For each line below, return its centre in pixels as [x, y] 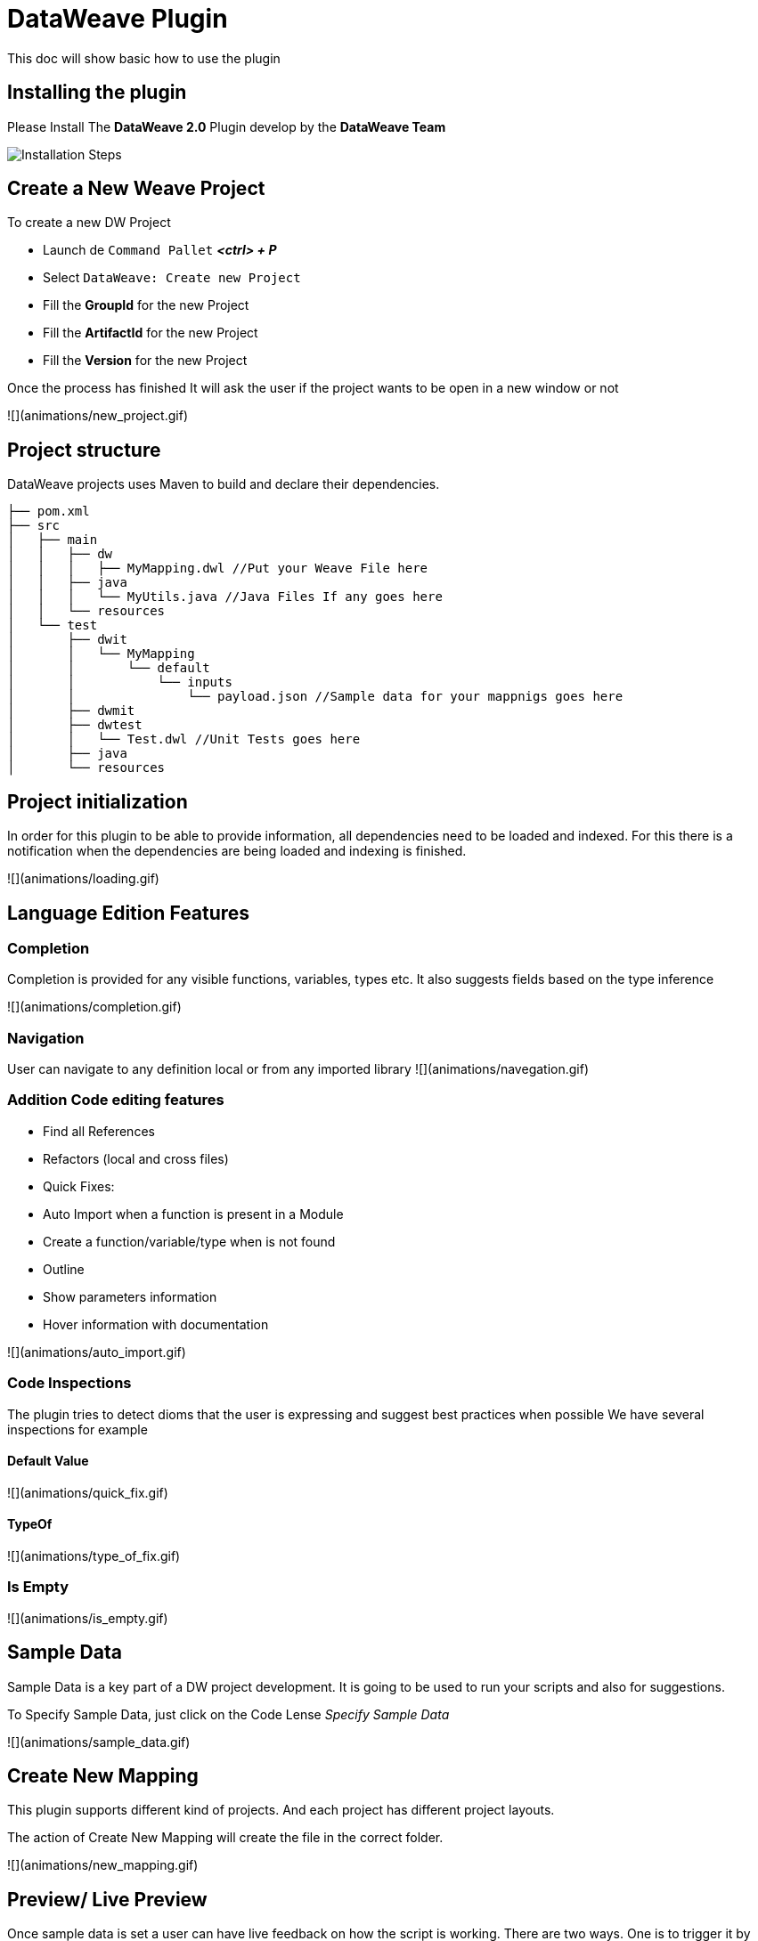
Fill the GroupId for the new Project [146, 305]
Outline [64, 1269]
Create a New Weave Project [136, 189]
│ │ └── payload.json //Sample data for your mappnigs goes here [315, 697]
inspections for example [77, 1429]
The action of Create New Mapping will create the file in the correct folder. [225, 1838]
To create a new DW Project [89, 223]
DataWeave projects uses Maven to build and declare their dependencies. [224, 484]
